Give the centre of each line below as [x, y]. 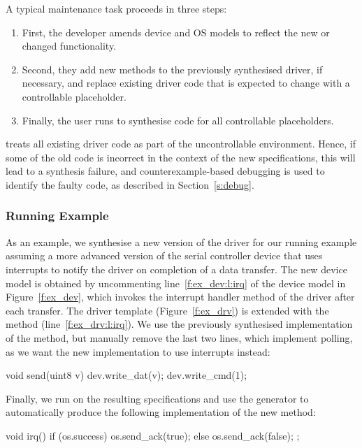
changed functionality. [69, 46]
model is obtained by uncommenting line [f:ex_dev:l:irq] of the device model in [176, 283]
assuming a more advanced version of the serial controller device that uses [164, 255]
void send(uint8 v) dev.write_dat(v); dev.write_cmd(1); [126, 375]
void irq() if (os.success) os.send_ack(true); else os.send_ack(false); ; [153, 435]
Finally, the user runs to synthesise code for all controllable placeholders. [178, 120]
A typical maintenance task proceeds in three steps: [116, 8]
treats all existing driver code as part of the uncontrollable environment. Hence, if [181, 144]
